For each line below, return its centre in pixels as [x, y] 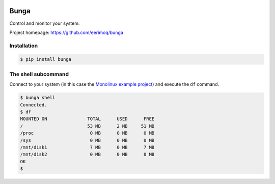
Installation [24, 46]
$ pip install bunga [46, 59]
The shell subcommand [39, 74]
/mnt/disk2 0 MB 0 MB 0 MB [87, 154]
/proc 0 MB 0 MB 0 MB [87, 133]
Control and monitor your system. [45, 23]
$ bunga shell [38, 98]
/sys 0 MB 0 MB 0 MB [87, 140]
